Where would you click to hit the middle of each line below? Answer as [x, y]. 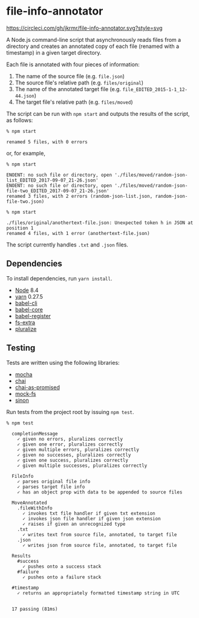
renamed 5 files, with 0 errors [47, 142]
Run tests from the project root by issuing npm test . [70, 412]
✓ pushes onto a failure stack [62, 577]
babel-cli [26, 303]
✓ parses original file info [54, 481]
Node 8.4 [27, 290]
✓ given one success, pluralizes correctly [73, 460]
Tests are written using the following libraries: [63, 362]
